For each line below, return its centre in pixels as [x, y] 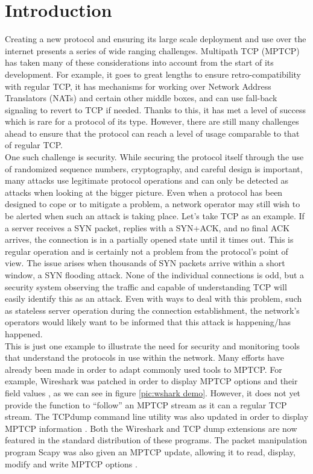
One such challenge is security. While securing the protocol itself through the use [154, 157]
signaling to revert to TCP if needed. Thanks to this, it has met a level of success [155, 109]
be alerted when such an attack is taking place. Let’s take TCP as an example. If [155, 216]
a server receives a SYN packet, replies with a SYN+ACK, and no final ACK [147, 227]
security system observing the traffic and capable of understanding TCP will [146, 286]
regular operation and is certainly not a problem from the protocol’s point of [147, 251]
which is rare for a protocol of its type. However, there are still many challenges [152, 121]
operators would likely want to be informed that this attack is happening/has [148, 322]
